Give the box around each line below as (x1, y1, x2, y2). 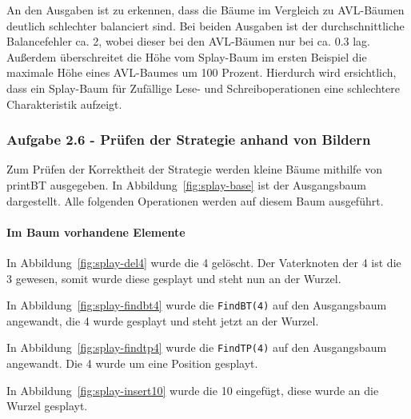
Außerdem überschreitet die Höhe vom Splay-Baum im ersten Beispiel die (6, 48, 367, 65)
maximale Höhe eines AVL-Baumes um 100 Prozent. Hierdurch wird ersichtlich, (6, 64, 397, 81)
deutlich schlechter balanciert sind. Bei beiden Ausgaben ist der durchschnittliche (6, 17, 405, 34)
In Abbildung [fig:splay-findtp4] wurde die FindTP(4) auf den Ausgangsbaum (6, 339, 387, 356)
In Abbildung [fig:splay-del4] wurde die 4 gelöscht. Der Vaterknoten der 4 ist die (6, 253, 401, 270)
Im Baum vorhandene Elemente (6, 223, 186, 240)
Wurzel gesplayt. (6, 397, 88, 414)
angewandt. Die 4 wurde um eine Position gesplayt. (6, 355, 258, 372)
